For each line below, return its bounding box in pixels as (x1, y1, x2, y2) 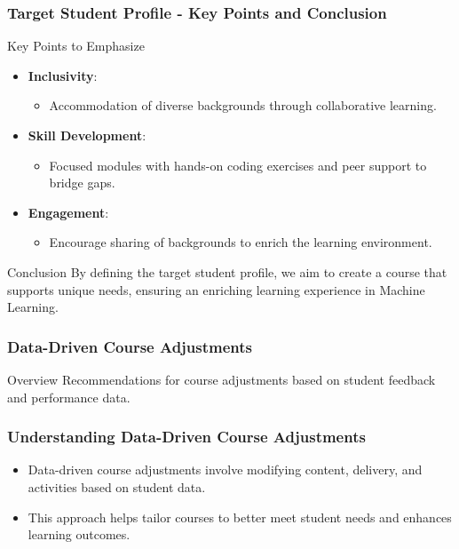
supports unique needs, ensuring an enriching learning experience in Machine (7, 280, 425, 298)
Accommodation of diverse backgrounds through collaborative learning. (49, 96, 437, 115)
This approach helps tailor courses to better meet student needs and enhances (28, 507, 452, 526)
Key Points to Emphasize (7, 36, 145, 55)
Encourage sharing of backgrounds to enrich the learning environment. (49, 233, 432, 251)
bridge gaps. (49, 173, 115, 192)
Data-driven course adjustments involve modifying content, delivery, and (28, 460, 423, 479)
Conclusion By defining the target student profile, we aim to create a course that (7, 262, 447, 281)
